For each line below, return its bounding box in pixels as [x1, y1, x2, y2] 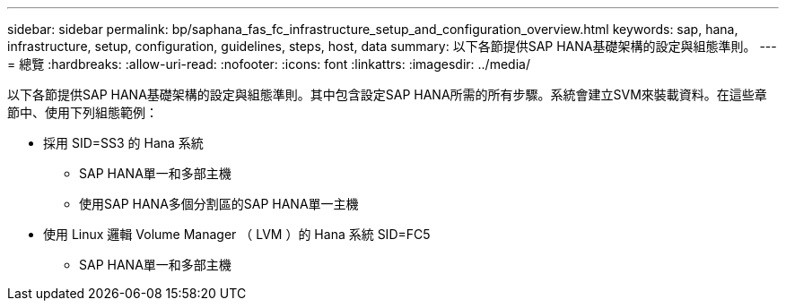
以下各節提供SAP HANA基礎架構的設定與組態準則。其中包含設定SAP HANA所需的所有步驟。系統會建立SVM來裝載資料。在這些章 [7, 87, 767, 102]
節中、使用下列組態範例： [7, 105, 158, 120]
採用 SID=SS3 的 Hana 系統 [43, 135, 204, 150]
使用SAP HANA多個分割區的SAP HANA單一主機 [79, 196, 359, 211]
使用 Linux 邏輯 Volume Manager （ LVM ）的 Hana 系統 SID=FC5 [43, 227, 431, 242]
